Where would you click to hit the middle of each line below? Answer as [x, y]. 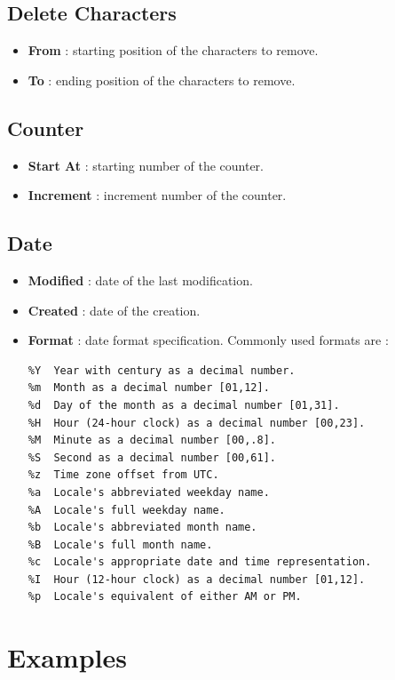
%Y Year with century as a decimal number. [162, 370]
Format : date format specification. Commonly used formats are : [208, 340]
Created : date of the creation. [114, 310]
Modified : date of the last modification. [140, 280]
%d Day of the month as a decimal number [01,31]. [184, 405]
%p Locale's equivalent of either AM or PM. [165, 597]
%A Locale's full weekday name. [126, 510]
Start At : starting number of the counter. [146, 165]
